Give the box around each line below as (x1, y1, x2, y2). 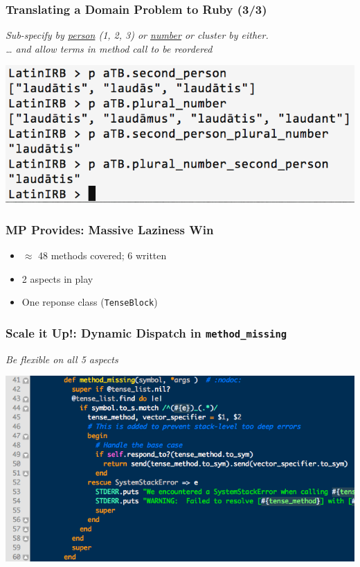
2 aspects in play (21, 271, 93, 286)
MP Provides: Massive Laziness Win (6, 220, 214, 238)
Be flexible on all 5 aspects (6, 351, 118, 366)
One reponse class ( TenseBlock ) (21, 295, 158, 309)
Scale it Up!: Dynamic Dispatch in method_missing (6, 324, 287, 341)
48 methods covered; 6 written (38, 248, 167, 263)
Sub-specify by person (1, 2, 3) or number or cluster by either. (6, 28, 269, 42)
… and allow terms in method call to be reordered (6, 41, 213, 55)
